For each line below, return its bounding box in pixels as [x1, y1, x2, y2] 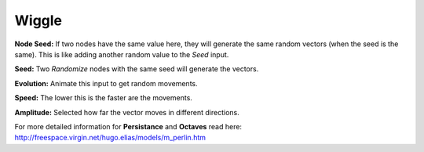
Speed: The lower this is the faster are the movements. [14, 93, 192, 103]
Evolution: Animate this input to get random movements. [14, 78, 198, 88]
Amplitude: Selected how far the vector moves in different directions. [14, 107, 239, 117]
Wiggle [14, 12, 63, 29]
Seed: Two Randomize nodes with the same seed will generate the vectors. [14, 64, 259, 74]
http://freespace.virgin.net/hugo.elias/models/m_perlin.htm [14, 133, 207, 143]
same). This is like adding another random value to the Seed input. [14, 49, 229, 59]
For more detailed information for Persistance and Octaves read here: [14, 121, 243, 131]
